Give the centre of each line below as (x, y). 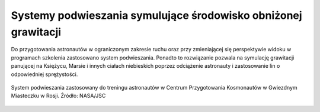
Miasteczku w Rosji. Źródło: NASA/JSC (58, 96)
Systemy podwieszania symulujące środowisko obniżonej (156, 15)
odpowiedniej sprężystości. (44, 74)
